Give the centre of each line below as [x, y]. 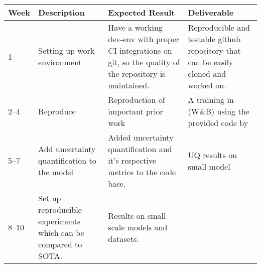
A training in [211, 100]
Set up [50, 198]
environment [60, 62]
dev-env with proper [144, 39]
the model [56, 172]
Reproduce [57, 111]
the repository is [137, 74]
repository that [214, 50]
